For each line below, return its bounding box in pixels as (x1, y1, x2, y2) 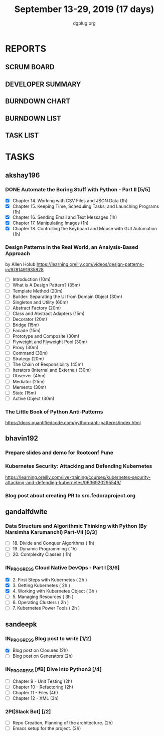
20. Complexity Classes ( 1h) (12, 551, 72, 557)
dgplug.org (72, 20, 96, 26)
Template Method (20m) (12, 287, 63, 294)
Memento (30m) (12, 384, 47, 390)
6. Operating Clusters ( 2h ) (12, 600, 69, 606)
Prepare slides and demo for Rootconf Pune (5, 449, 114, 456)
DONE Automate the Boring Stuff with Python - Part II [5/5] (5, 186, 150, 193)
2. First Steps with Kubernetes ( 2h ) (12, 577, 87, 583)
